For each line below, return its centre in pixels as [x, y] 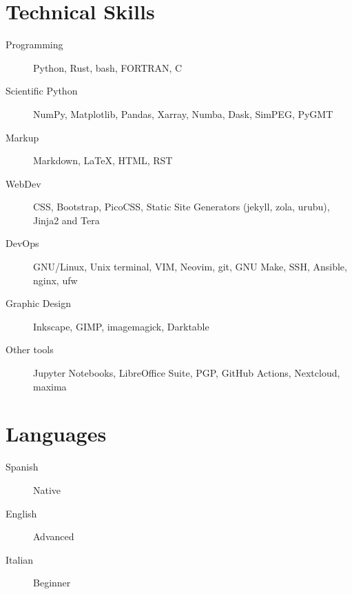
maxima [50, 386]
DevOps [22, 243]
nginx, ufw [55, 280]
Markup [22, 137]
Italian [20, 559]
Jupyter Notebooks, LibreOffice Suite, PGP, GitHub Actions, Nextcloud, [187, 373]
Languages [56, 434]
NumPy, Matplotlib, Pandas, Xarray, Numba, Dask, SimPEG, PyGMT [183, 113]
